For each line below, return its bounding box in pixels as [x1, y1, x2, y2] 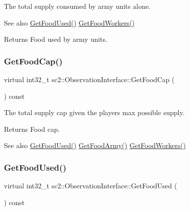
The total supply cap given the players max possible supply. [4, 107, 185, 118]
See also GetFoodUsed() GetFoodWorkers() [4, 17, 135, 28]
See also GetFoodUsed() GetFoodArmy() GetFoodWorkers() [4, 140, 186, 151]
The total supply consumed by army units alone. [4, 1, 151, 11]
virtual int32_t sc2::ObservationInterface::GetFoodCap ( [4, 74, 175, 84]
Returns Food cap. [4, 123, 60, 134]
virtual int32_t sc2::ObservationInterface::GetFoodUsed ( [4, 181, 177, 191]
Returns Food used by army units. [4, 34, 107, 44]
